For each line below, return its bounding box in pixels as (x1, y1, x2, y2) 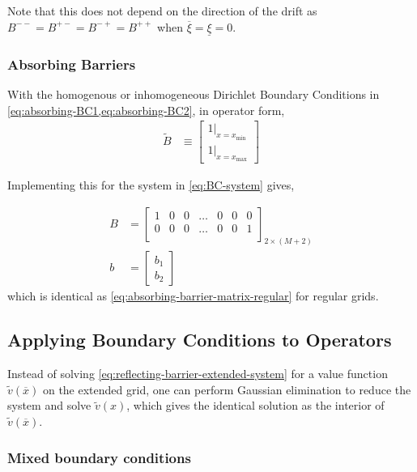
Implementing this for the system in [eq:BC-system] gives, (7, 176, 295, 193)
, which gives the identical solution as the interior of (126, 397, 385, 414)
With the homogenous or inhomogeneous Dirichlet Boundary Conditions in (7, 86, 380, 103)
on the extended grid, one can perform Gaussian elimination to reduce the (42, 381, 411, 398)
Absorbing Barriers (7, 53, 136, 74)
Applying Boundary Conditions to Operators (7, 327, 392, 352)
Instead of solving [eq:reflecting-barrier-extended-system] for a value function (7, 365, 388, 382)
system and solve (7, 397, 91, 414)
